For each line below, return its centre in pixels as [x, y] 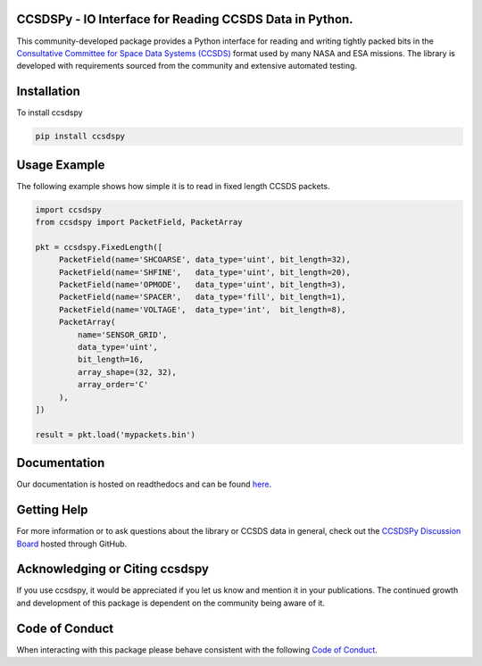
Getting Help [52, 510]
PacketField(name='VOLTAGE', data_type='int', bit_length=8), [202, 309]
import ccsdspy [68, 209]
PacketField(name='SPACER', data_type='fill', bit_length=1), [202, 297]
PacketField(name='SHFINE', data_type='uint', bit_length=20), [205, 272]
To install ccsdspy [50, 112]
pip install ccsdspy [80, 137]
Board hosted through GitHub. [72, 544]
